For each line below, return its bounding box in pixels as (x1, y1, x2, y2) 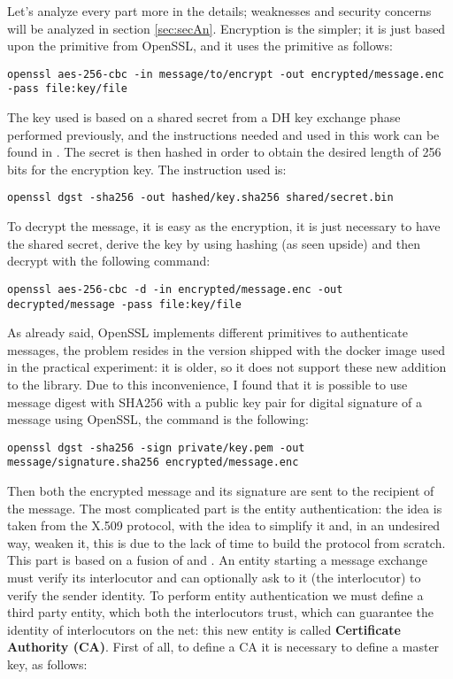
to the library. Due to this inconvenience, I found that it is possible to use (7, 375, 408, 393)
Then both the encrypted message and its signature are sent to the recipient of (7, 482, 434, 500)
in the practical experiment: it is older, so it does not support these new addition (7, 358, 447, 376)
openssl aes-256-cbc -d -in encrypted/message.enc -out (7, 282, 343, 296)
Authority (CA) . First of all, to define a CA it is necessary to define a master (7, 637, 440, 656)
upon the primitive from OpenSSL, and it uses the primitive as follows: (7, 36, 393, 55)
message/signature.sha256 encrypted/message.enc (7, 456, 299, 469)
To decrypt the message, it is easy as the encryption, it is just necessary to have (7, 217, 441, 235)
